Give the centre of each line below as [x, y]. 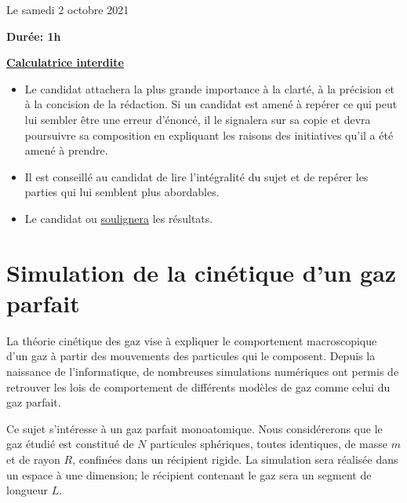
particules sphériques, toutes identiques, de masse [269, 444]
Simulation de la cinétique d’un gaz [202, 272]
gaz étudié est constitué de [70, 444]
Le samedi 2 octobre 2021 [68, 9]
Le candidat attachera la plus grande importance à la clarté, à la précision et [209, 88]
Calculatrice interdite [65, 62]
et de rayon [33, 459]
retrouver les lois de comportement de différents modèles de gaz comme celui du [198, 386]
